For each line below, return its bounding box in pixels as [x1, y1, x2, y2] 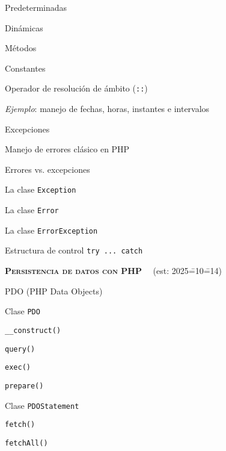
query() [5, 344, 35, 353]
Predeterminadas [5, 1, 67, 13]
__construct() [5, 326, 61, 335]
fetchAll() [5, 438, 48, 447]
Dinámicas [5, 21, 43, 34]
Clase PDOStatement [5, 399, 79, 411]
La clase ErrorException [5, 223, 98, 236]
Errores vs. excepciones [5, 163, 90, 175]
